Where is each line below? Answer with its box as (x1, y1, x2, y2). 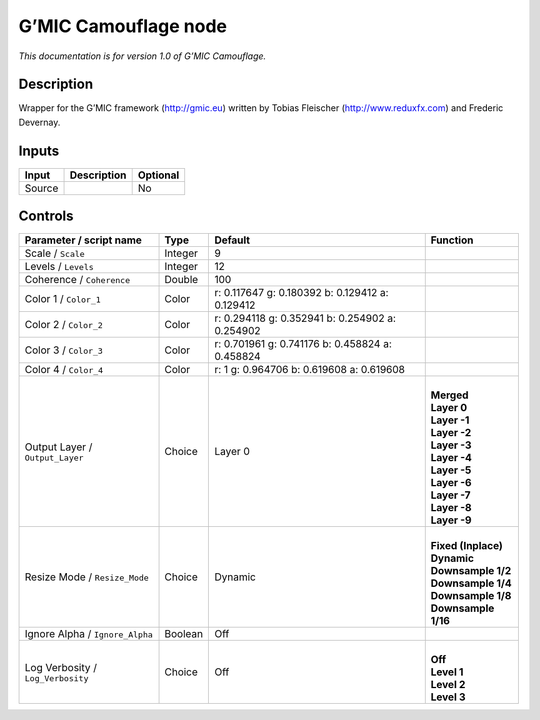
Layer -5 (430, 463, 472, 477)
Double (164, 273, 199, 287)
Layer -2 (430, 426, 472, 440)
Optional (137, 168, 180, 182)
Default (214, 233, 250, 247)
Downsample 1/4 (430, 576, 512, 590)
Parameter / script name (24, 233, 142, 247)
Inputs (18, 142, 60, 159)
